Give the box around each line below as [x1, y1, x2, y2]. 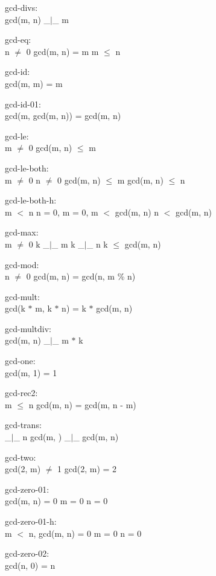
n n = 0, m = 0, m [28, 205, 98, 218]
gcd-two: [5, 450, 36, 463]
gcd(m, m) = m [5, 77, 63, 89]
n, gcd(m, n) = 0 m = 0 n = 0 [28, 526, 142, 539]
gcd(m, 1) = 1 [5, 366, 57, 379]
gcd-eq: [5, 33, 31, 46]
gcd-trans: [5, 418, 42, 431]
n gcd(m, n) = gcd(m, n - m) [28, 398, 136, 411]
